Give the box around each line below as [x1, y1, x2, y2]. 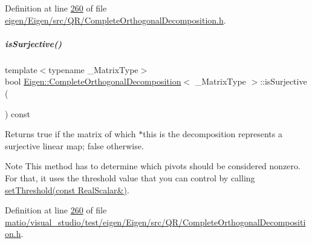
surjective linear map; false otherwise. [5, 139, 144, 152]
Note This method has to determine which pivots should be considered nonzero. [5, 160, 301, 172]
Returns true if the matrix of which [5, 128, 136, 140]
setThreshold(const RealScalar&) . [5, 183, 129, 196]
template [5, 63, 37, 76]
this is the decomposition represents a [143, 128, 282, 140]
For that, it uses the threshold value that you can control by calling [5, 171, 255, 184]
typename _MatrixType [48, 63, 138, 76]
